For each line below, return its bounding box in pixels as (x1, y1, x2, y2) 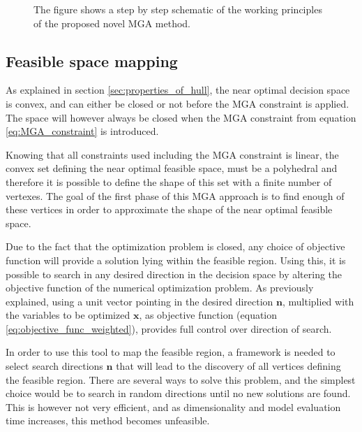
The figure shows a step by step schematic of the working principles (33, 2, 322, 16)
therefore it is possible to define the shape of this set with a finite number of (6, 174, 332, 189)
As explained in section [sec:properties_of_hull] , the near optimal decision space (6, 82, 350, 97)
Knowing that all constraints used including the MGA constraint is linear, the (6, 147, 339, 161)
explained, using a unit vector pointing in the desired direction (6, 294, 273, 308)
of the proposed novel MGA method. (33, 15, 191, 30)
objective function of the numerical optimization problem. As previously (6, 280, 314, 295)
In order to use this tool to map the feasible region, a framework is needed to (6, 345, 335, 359)
